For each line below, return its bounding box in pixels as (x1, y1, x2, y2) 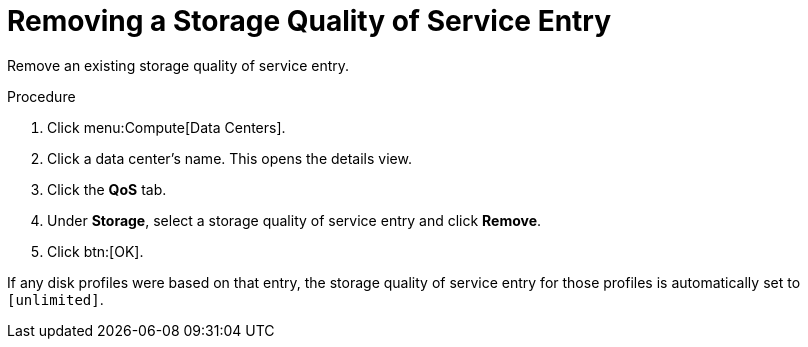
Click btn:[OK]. (47, 242, 144, 260)
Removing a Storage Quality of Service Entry (7, 4, 612, 38)
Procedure (7, 87, 76, 105)
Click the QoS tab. (47, 180, 167, 198)
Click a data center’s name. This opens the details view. (47, 149, 412, 167)
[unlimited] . (7, 290, 104, 308)
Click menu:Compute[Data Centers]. (47, 118, 286, 136)
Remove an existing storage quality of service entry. (7, 56, 350, 74)
